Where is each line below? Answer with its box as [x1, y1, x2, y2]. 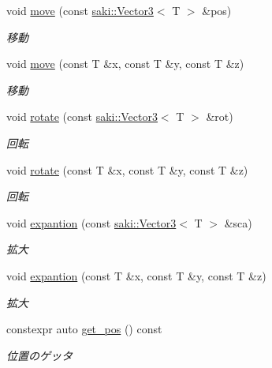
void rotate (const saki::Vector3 [6, 108, 158, 125]
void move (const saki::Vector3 [6, 2, 154, 18]
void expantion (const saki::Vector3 [6, 214, 177, 231]
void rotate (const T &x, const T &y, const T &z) [6, 161, 248, 178]
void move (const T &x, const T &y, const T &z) [6, 55, 244, 72]
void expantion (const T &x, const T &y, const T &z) [6, 267, 266, 284]
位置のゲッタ [6, 347, 73, 363]
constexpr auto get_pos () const [6, 321, 162, 337]
